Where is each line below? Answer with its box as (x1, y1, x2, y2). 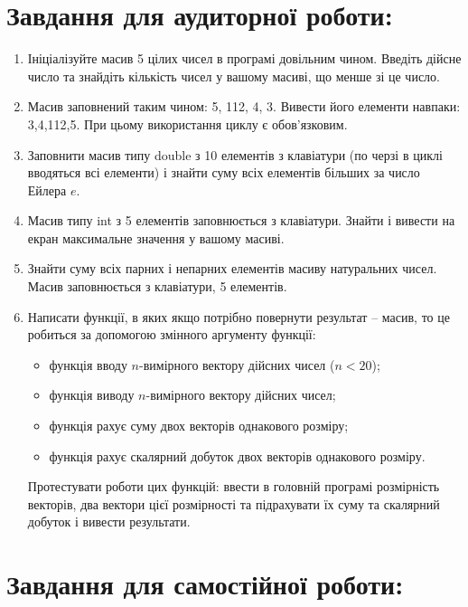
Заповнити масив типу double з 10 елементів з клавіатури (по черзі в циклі (27, 145, 443, 164)
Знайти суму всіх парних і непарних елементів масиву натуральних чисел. (27, 259, 437, 278)
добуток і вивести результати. (27, 512, 191, 531)
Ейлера (27, 180, 67, 199)
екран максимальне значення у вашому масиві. (27, 228, 285, 247)
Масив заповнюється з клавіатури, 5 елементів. (27, 277, 287, 296)
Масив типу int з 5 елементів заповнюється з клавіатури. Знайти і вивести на (27, 211, 455, 230)
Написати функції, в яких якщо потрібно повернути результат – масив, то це (27, 307, 450, 326)
